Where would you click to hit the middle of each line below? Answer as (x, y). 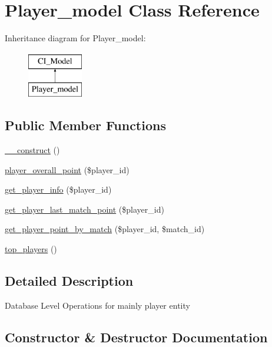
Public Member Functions (85, 125)
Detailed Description (69, 281)
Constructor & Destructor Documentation (136, 337)
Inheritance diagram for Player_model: (75, 38)
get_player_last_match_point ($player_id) (84, 209)
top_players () (31, 249)
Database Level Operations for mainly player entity (97, 305)
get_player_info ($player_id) (58, 189)
